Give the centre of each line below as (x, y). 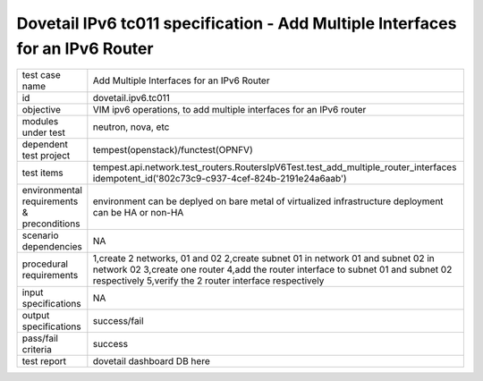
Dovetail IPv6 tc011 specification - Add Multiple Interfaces (237, 23)
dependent (45, 145)
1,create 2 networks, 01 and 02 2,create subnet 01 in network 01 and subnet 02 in (264, 258)
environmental (52, 190)
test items (43, 173)
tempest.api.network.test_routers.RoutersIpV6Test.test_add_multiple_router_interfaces (275, 167)
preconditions (51, 224)
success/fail (118, 321)
